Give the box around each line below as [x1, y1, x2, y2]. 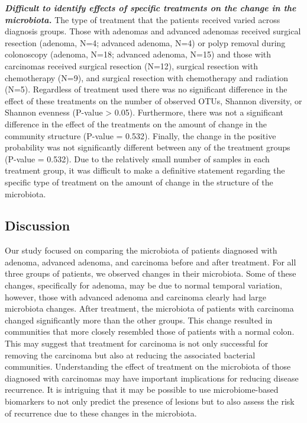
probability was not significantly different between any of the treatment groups [5, 141, 290, 153]
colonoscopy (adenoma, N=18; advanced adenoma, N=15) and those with [5, 48, 272, 60]
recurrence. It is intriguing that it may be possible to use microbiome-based [5, 383, 279, 396]
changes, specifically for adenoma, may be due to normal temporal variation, [5, 279, 282, 291]
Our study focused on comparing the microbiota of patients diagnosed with [5, 244, 277, 257]
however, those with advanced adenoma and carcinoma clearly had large [5, 290, 266, 303]
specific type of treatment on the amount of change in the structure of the [5, 175, 273, 188]
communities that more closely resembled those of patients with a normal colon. [5, 325, 295, 338]
